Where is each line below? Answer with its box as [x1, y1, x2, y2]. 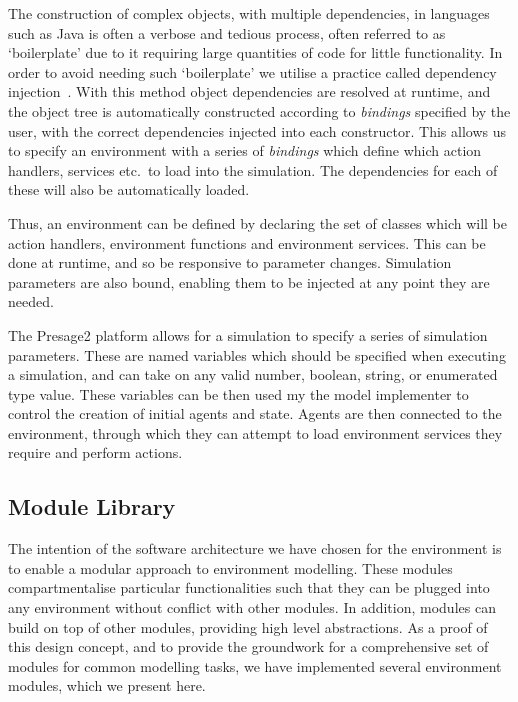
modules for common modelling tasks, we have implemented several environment [8, 655, 502, 676]
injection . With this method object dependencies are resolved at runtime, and [8, 81, 491, 102]
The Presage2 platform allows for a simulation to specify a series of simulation [8, 324, 488, 345]
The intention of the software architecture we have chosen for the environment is [8, 538, 502, 559]
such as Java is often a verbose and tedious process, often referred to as [8, 22, 446, 43]
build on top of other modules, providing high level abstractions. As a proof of [8, 616, 488, 637]
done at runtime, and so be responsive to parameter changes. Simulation [8, 252, 452, 273]
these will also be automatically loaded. [8, 179, 250, 200]
